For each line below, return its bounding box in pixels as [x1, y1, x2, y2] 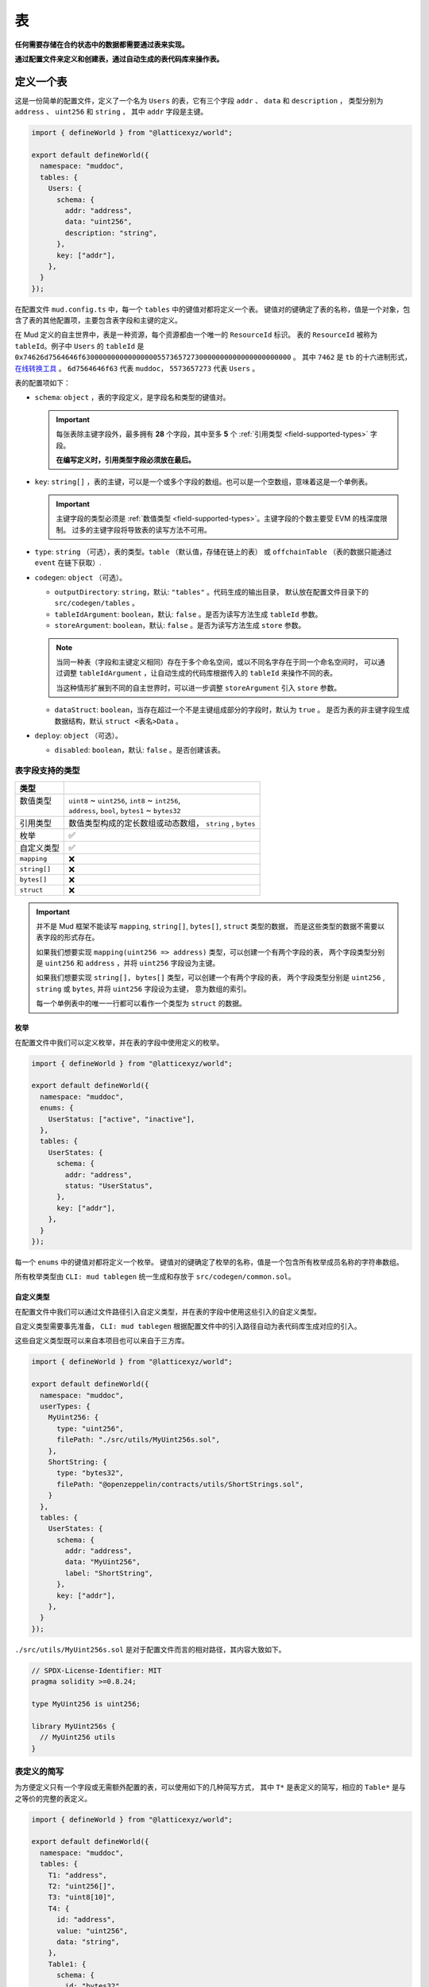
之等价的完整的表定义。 [14, 1793, 91, 1803]
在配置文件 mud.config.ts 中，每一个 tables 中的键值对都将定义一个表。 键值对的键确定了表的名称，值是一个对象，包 [14, 304, 411, 314]
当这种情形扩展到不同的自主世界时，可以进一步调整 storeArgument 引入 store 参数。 [56, 683, 342, 692]
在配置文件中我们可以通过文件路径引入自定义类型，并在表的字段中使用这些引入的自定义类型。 [14, 1307, 321, 1316]
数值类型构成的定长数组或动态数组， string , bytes [68, 817, 256, 828]
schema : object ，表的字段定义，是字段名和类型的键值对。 [34, 393, 230, 402]
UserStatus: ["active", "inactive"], [48, 1114, 195, 1124]
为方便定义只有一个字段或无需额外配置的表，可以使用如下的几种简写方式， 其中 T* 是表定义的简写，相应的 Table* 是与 [14, 1783, 407, 1792]
